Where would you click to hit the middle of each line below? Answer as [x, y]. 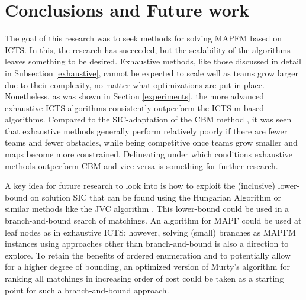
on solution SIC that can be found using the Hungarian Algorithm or [156, 197]
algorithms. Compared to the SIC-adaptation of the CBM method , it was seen [148, 119]
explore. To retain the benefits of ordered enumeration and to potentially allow [148, 255]
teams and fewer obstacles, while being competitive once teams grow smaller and [151, 142]
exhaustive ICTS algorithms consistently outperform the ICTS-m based [134, 107]
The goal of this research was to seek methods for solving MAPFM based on [144, 38]
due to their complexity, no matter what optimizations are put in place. [135, 84]
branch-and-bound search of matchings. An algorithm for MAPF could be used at [153, 220]
